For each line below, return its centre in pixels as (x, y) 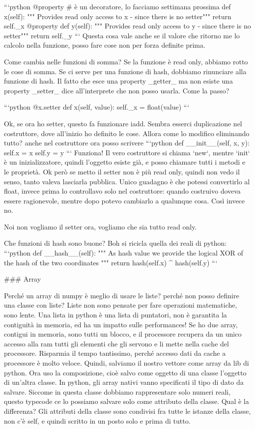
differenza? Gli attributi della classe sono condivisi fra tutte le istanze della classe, (127, 411)
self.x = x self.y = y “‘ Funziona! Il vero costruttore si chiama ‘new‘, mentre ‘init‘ (127, 152)
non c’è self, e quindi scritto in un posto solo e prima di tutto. (97, 420)
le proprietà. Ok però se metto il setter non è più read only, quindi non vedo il (122, 171)
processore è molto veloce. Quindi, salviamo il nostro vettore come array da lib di (127, 363)
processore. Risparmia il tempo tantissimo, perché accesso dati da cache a (115, 353)
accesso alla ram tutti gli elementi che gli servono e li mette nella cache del (116, 343)
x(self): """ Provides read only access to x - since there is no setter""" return (118, 16)
